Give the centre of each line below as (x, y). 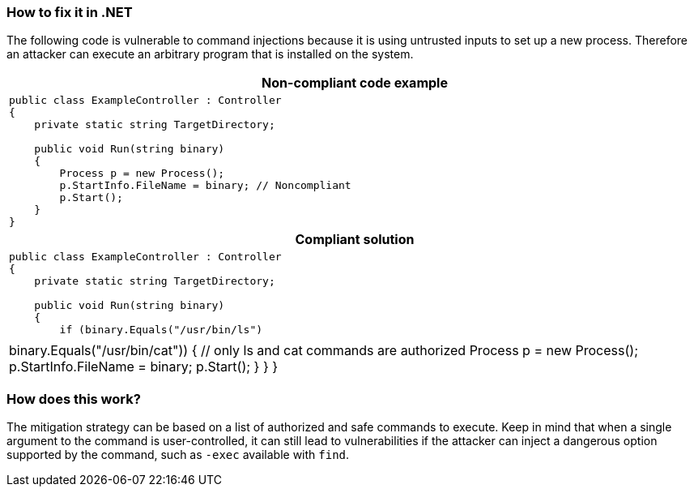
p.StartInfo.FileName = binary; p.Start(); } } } (144, 367)
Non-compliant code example (355, 83)
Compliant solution (355, 240)
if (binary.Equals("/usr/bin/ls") (161, 330)
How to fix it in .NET (70, 12)
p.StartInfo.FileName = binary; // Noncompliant (205, 186)
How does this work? (74, 399)
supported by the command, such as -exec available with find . (178, 455)
